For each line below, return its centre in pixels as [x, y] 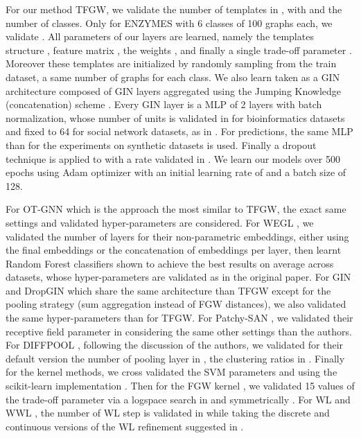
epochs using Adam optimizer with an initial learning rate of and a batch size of [176, 172]
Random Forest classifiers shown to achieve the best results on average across [170, 263]
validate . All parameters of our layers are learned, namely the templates [160, 36]
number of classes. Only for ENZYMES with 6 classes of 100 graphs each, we [169, 23]
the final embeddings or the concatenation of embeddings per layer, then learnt [174, 250]
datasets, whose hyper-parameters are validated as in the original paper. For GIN [178, 277]
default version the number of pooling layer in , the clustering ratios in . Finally [175, 358]
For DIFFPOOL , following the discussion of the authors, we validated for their [175, 345]
